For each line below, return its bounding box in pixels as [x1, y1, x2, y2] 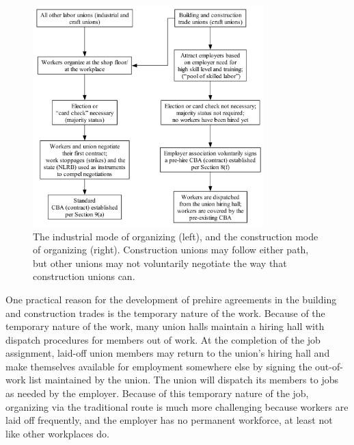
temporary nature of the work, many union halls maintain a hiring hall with [5, 319, 325, 333]
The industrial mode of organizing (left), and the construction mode [33, 229, 318, 243]
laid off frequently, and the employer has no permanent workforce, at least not [5, 413, 333, 427]
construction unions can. [33, 269, 135, 283]
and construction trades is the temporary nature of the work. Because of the [5, 305, 325, 320]
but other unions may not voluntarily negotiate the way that [33, 255, 287, 270]
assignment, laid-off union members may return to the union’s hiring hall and [5, 346, 330, 360]
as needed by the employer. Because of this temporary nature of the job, [5, 386, 309, 400]
